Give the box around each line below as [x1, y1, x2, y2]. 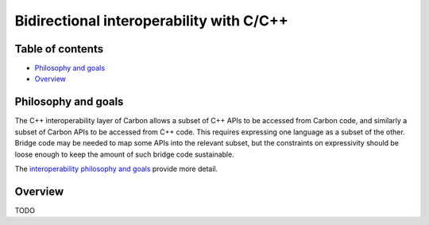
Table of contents [14, 42, 103, 56]
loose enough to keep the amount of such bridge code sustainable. [14, 149, 234, 159]
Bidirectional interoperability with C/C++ [14, 12, 289, 29]
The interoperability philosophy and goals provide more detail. [14, 164, 218, 173]
